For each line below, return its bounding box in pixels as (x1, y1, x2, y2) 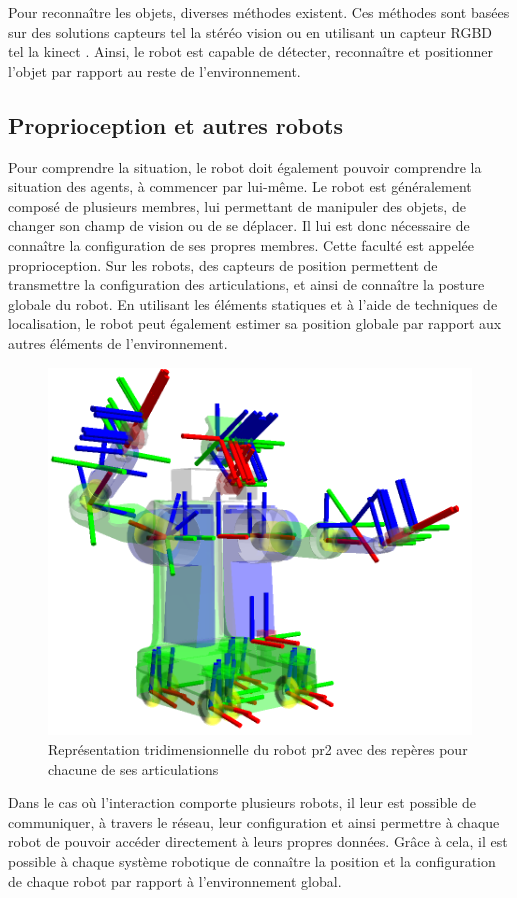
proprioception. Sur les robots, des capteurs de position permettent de (8, 254, 438, 275)
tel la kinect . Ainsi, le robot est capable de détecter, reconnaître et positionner (8, 41, 493, 62)
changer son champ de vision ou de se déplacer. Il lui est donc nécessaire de (8, 215, 470, 236)
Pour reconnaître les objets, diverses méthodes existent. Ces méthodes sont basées (8, 2, 510, 22)
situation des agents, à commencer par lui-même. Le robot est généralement (8, 176, 472, 197)
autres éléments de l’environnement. (8, 332, 228, 353)
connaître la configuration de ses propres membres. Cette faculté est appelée (8, 234, 475, 255)
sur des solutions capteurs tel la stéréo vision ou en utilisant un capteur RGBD (8, 21, 493, 42)
